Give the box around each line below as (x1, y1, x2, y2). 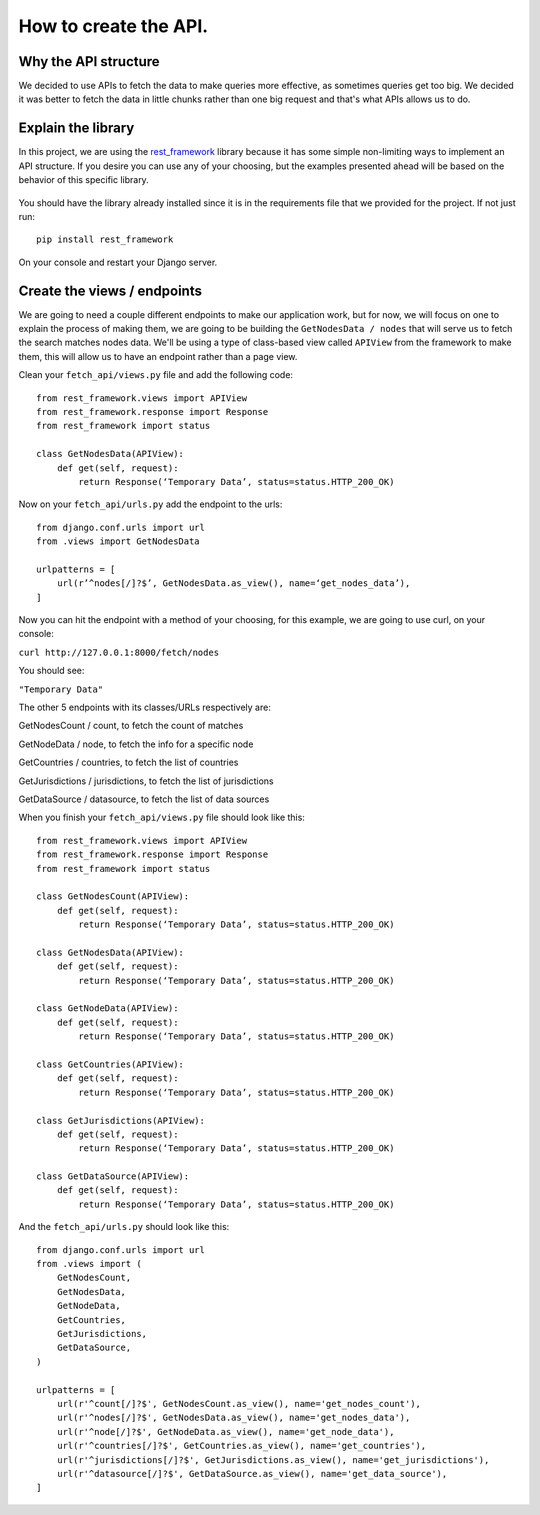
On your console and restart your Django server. (18, 256, 218, 268)
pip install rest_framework (36, 234, 174, 245)
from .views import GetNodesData (36, 536, 200, 547)
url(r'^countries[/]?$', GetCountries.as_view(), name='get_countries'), (56, 1440, 427, 1452)
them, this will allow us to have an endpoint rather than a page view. (18, 350, 298, 362)
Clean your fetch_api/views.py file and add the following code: (18, 369, 294, 381)
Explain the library (18, 120, 135, 137)
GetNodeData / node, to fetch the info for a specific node (18, 738, 254, 750)
